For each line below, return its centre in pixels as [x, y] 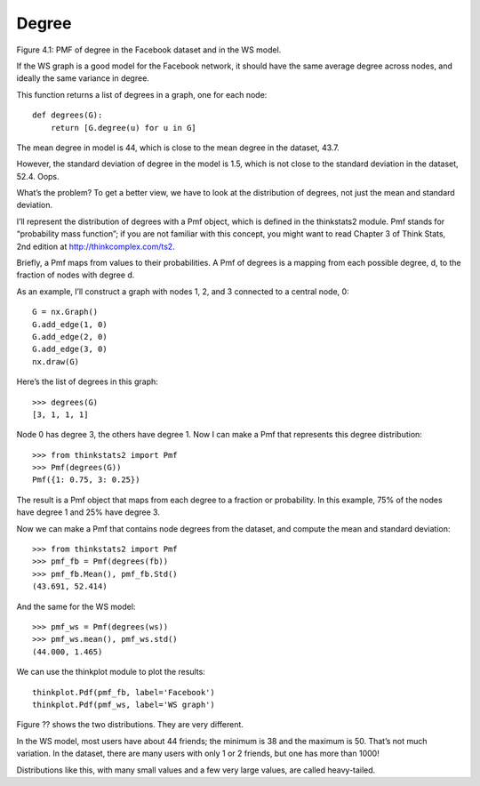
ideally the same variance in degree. [83, 78]
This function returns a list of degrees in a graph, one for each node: [142, 94]
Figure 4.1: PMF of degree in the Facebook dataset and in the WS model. [149, 50]
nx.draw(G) [56, 361]
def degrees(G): [68, 115]
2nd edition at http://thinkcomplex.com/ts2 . [96, 246]
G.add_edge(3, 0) [70, 349]
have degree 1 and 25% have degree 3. [88, 512]
